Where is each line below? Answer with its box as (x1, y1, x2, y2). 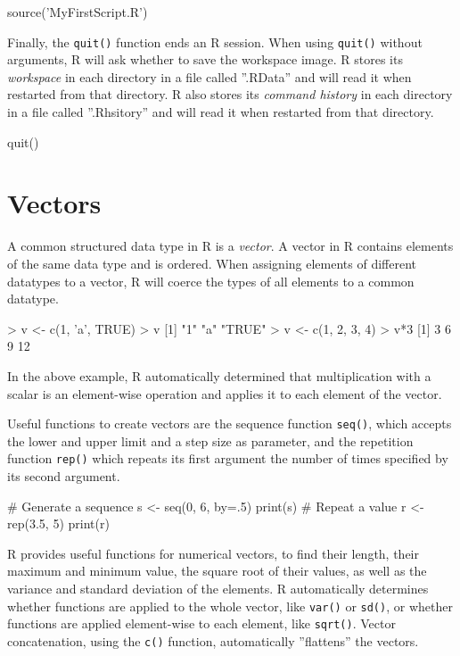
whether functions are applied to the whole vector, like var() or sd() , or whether (7, 596, 453, 615)
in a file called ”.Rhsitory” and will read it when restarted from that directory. (7, 103, 434, 121)
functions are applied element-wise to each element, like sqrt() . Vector (7, 614, 396, 633)
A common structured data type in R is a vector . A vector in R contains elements (7, 237, 454, 255)
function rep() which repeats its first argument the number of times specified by (7, 449, 448, 468)
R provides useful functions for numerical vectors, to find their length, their (7, 544, 419, 562)
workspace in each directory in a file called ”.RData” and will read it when (7, 67, 412, 86)
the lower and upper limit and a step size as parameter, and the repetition (7, 431, 414, 450)
